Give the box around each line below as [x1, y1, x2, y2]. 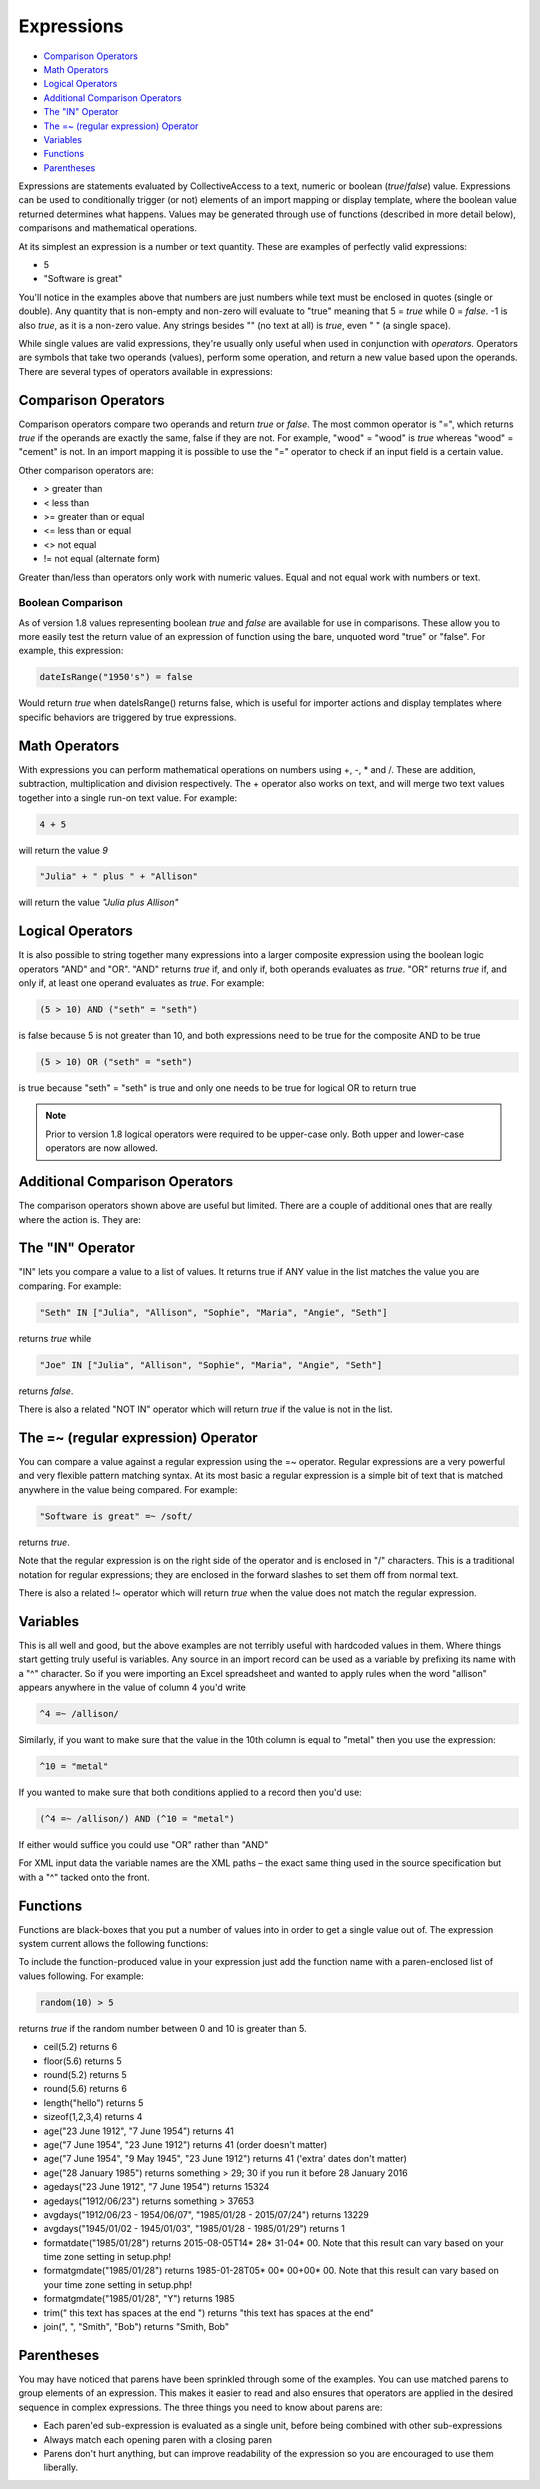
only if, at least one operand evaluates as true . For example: [18, 977, 265, 989]
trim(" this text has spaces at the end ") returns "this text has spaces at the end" [43, 2306, 375, 2319]
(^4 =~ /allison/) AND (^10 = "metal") [39, 1813, 235, 1825]
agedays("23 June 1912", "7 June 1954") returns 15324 [43, 2181, 270, 2193]
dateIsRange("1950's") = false [39, 671, 194, 683]
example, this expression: [18, 645, 124, 657]
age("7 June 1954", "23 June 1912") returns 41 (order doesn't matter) [43, 2138, 328, 2150]
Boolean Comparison [18, 596, 124, 610]
